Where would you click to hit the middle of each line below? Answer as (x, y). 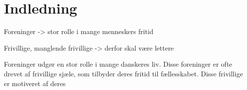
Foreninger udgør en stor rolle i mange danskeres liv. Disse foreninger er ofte (118, 64)
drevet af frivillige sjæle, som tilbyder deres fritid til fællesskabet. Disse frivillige (123, 73)
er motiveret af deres (35, 83)
